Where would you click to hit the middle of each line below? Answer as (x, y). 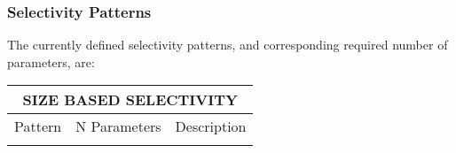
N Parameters (118, 126)
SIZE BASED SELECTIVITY (130, 100)
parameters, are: (51, 61)
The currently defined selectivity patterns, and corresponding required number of (228, 45)
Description (211, 126)
